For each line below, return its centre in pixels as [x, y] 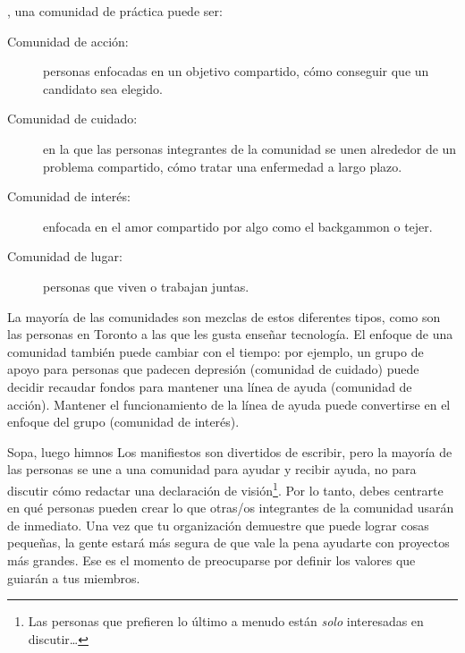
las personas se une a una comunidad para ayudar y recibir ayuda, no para [212, 469]
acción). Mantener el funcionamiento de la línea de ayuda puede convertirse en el [229, 404]
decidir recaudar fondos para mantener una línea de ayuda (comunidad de [210, 386]
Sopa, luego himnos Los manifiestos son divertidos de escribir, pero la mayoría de [230, 451]
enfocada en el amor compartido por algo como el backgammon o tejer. [238, 226]
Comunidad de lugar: [65, 256]
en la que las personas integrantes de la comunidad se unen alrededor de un [250, 148]
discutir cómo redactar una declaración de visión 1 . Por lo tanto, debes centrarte [225, 488]
